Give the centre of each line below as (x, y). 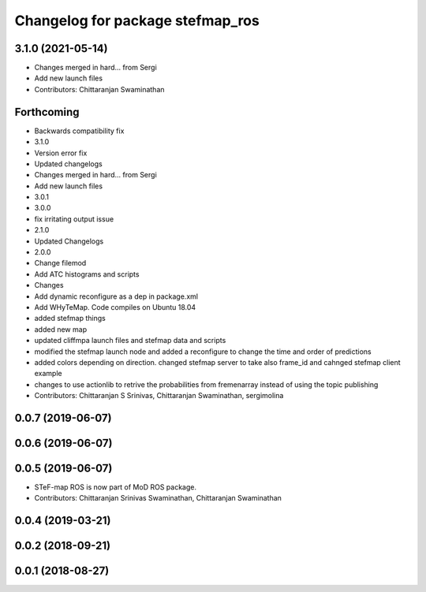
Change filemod (60, 263)
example (48, 374)
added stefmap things (70, 318)
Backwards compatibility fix (79, 131)
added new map (60, 329)
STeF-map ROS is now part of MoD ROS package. (116, 487)
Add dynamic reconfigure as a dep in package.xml (116, 296)
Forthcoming (47, 112)
